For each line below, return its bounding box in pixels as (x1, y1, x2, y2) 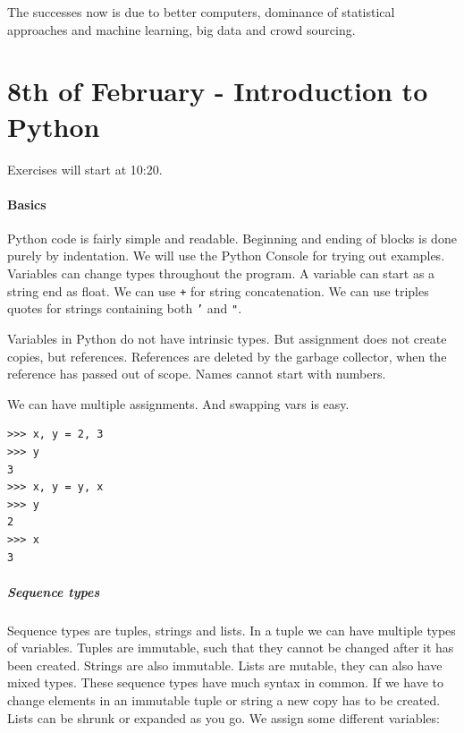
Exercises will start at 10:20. (7, 159, 163, 178)
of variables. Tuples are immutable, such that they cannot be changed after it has (7, 638, 454, 657)
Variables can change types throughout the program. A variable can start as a (7, 264, 435, 283)
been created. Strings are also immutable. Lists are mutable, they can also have (7, 655, 443, 674)
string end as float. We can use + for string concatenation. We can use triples (7, 281, 429, 300)
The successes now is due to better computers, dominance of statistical (7, 3, 395, 21)
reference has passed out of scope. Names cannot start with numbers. (7, 364, 386, 383)
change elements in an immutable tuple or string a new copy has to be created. (7, 691, 441, 710)
